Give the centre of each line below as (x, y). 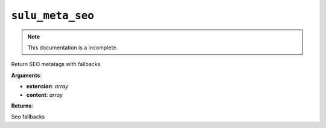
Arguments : (27, 75)
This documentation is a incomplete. (72, 47)
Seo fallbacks (28, 117)
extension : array (47, 87)
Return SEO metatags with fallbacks (56, 64)
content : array (45, 95)
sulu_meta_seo (53, 16)
